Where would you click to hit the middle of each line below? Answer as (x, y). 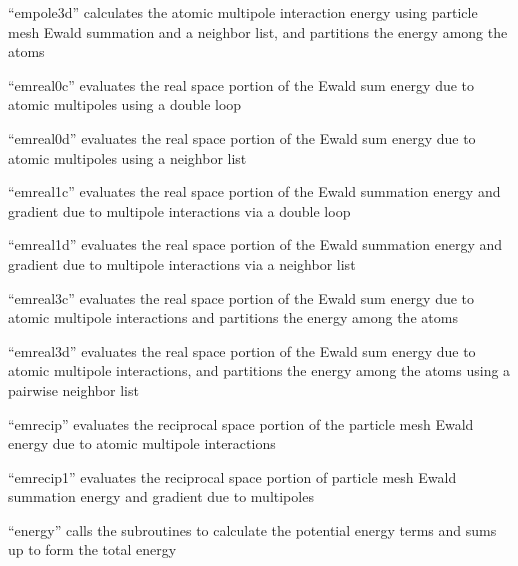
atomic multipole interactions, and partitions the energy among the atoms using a (259, 370)
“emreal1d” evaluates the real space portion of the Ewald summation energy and (255, 244)
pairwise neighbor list (73, 389)
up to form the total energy (92, 549)
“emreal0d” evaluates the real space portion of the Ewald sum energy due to (242, 137)
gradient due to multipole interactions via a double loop (179, 210)
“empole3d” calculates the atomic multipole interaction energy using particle (243, 12)
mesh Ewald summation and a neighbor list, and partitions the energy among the (258, 31)
